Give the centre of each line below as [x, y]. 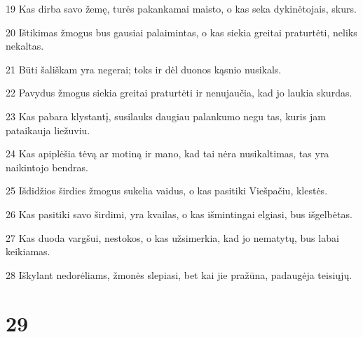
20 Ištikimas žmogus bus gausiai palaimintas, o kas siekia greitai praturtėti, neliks [181, 32]
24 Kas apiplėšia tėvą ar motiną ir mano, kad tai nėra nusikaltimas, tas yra [167, 153]
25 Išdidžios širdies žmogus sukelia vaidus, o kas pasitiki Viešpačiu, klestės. [167, 191]
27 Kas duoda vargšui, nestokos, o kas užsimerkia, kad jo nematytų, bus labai [172, 237]
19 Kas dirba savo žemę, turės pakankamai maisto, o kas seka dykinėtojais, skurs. [181, 8]
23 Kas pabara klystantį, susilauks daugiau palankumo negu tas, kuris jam [166, 116]
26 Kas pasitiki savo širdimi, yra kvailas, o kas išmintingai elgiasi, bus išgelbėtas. [179, 214]
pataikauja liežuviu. [48, 130]
